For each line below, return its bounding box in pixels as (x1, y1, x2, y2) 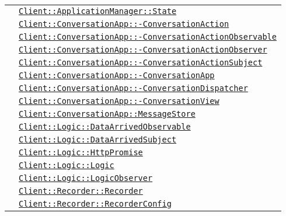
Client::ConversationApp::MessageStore (19, 109, 196, 119)
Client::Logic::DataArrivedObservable (19, 122, 191, 131)
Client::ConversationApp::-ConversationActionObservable (19, 32, 277, 41)
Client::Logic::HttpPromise (19, 148, 143, 157)
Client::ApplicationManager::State (19, 6, 177, 16)
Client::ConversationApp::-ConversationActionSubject (19, 58, 263, 67)
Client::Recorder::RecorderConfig (19, 199, 172, 208)
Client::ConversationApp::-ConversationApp (19, 71, 215, 80)
